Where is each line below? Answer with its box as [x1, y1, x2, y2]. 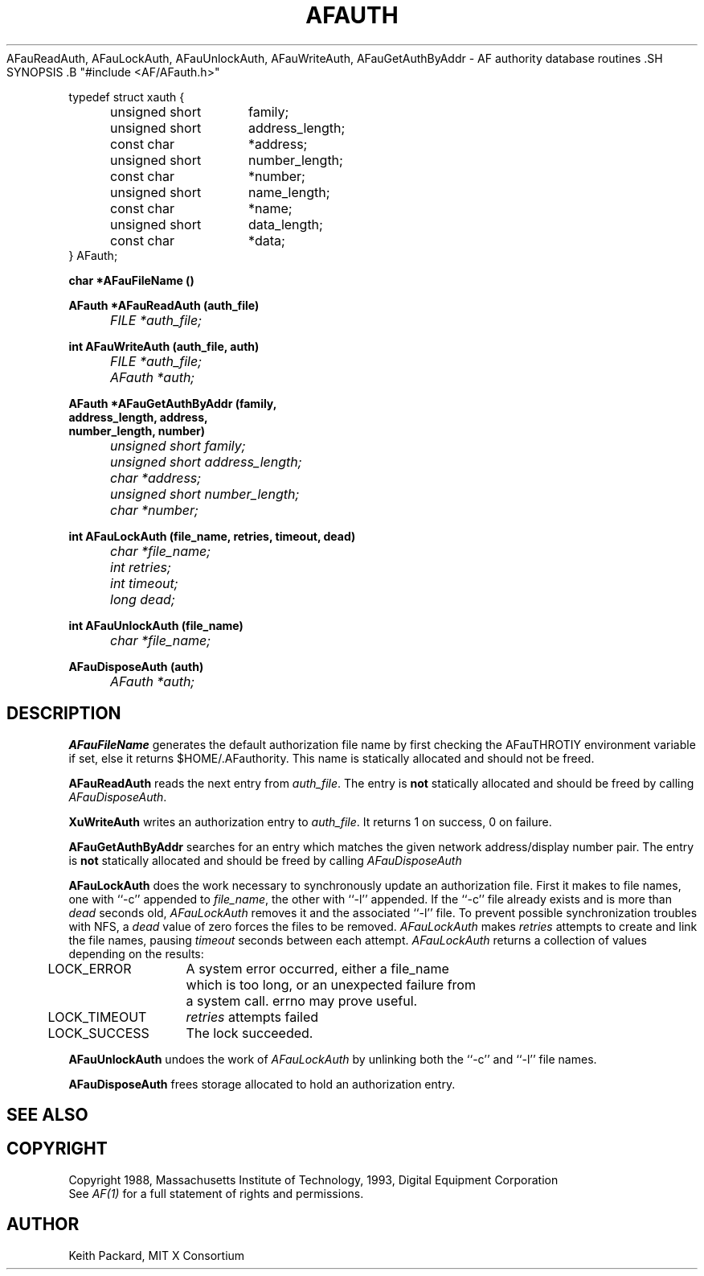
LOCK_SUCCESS [47, 1024, 149, 1041]
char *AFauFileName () [68, 273, 194, 287]
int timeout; [110, 574, 178, 591]
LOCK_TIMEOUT [47, 1008, 147, 1025]
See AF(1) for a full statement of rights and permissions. [68, 1186, 364, 1200]
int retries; [110, 558, 171, 575]
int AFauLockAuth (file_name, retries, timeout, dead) [68, 529, 356, 543]
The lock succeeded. [186, 1024, 313, 1041]
